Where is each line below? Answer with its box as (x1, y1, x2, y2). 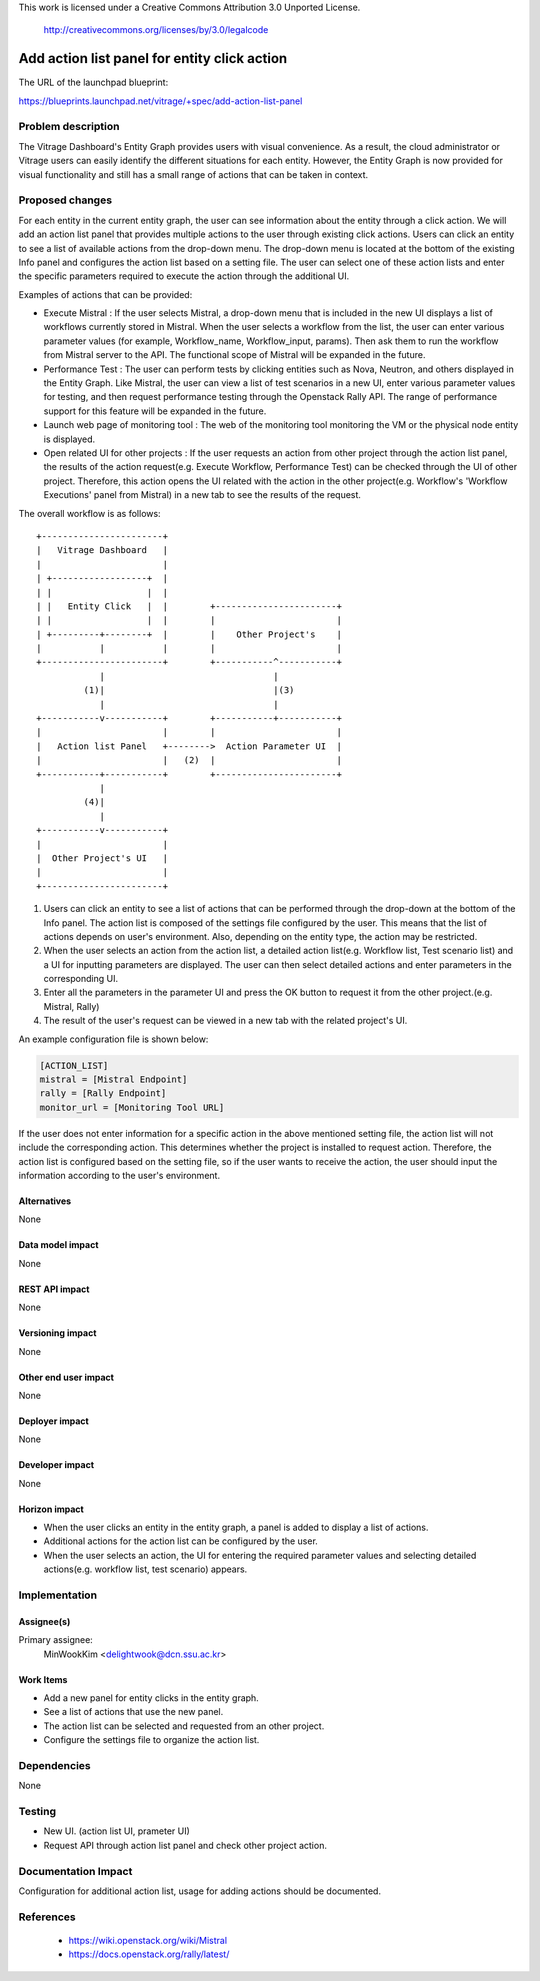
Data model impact (18, 1239, 99, 1251)
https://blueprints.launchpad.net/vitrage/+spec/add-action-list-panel (18, 95, 303, 107)
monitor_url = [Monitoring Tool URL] (39, 1101, 225, 1113)
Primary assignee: (18, 1634, 94, 1646)
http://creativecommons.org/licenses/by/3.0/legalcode (43, 24, 269, 36)
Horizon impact (18, 1503, 84, 1515)
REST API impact (18, 1283, 90, 1295)
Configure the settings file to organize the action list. (43, 1734, 260, 1746)
